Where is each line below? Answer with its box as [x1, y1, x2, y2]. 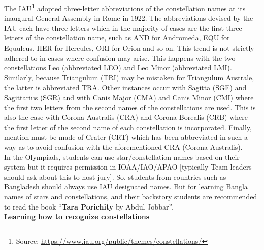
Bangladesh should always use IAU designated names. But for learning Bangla [4, 181, 248, 192]
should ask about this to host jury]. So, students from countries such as [4, 171, 226, 182]
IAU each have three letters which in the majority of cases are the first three [4, 22, 242, 33]
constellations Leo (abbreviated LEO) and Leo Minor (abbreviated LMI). [4, 62, 232, 73]
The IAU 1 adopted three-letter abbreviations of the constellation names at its [4, 2, 246, 13]
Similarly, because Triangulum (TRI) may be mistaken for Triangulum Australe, [4, 72, 254, 82]
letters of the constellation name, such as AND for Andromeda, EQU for [4, 32, 230, 43]
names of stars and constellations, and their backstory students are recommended [4, 191, 257, 201]
